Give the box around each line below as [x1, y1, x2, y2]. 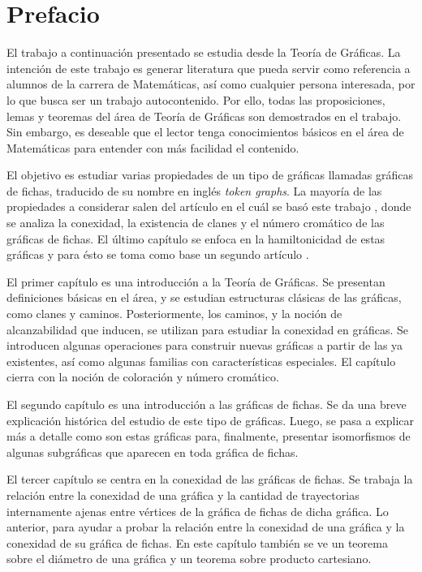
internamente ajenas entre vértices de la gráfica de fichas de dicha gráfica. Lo [6, 502, 389, 519]
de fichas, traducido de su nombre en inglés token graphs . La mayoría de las [6, 182, 382, 199]
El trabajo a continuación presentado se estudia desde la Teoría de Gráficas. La [6, 44, 401, 61]
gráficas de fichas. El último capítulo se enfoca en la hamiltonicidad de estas [6, 230, 385, 247]
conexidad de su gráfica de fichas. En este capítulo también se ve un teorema [6, 534, 388, 551]
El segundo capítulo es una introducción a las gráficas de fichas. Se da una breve [6, 396, 407, 412]
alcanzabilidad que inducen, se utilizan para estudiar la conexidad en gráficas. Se [6, 320, 409, 338]
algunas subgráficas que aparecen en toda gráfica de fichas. [6, 443, 299, 460]
